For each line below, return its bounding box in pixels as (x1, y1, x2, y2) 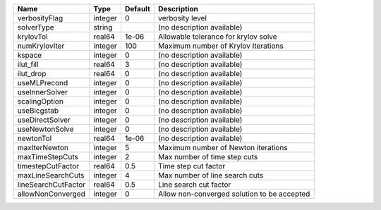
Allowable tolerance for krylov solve (157, 32, 278, 42)
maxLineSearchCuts (17, 171, 85, 180)
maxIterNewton (17, 143, 68, 152)
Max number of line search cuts (157, 171, 264, 180)
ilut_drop (17, 69, 47, 78)
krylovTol (17, 32, 49, 42)
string (93, 23, 113, 32)
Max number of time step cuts (157, 152, 258, 161)
